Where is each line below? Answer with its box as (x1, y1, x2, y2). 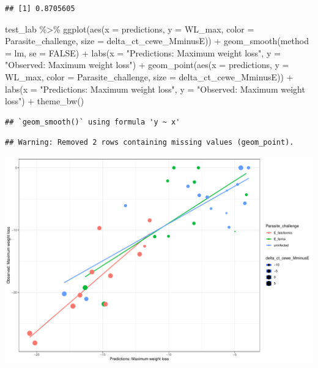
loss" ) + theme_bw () (5, 94, 84, 107)
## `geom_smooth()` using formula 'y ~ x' (5, 117, 180, 126)
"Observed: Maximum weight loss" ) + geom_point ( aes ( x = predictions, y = (5, 58, 289, 71)
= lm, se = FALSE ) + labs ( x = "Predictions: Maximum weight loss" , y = (5, 46, 281, 59)
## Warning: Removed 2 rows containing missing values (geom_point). (5, 138, 294, 147)
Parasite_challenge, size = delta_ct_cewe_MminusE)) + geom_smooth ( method (5, 34, 309, 47)
